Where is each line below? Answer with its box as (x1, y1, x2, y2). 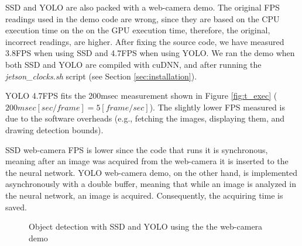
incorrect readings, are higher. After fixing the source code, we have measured (5, 35, 284, 47)
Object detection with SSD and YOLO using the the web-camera (29, 220, 263, 233)
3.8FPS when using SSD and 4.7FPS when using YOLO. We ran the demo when (5, 47, 295, 59)
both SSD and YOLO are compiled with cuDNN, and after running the (5, 58, 262, 70)
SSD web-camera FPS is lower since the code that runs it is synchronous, (5, 143, 268, 155)
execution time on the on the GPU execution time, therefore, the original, (5, 24, 270, 36)
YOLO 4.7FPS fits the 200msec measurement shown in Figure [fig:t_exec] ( (5, 89, 277, 102)
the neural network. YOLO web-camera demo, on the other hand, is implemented (5, 166, 297, 178)
